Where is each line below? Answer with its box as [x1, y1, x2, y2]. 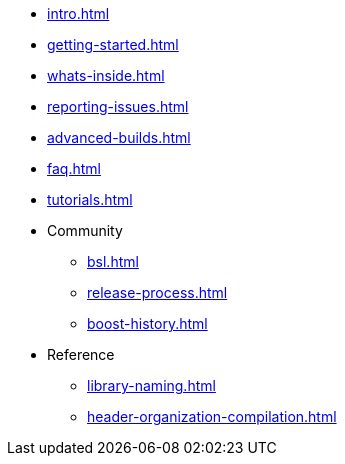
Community [47, 222, 123, 239]
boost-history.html [87, 315, 208, 332]
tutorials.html [47, 191, 133, 208]
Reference [47, 346, 115, 363]
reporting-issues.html [47, 98, 189, 115]
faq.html [47, 160, 101, 177]
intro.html [47, 5, 110, 22]
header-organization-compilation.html [87, 408, 337, 425]
